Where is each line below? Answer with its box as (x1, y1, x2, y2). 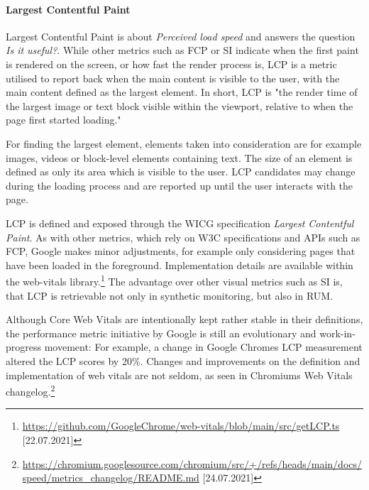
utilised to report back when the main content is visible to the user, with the (6, 70, 340, 85)
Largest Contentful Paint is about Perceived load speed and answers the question (6, 28, 356, 43)
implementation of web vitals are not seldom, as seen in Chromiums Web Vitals (6, 367, 353, 382)
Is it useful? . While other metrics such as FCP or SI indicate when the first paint (6, 43, 359, 58)
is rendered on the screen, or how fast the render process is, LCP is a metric (6, 56, 337, 71)
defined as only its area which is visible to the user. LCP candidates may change (6, 164, 356, 179)
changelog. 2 (6, 382, 55, 398)
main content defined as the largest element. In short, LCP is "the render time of (6, 85, 358, 99)
